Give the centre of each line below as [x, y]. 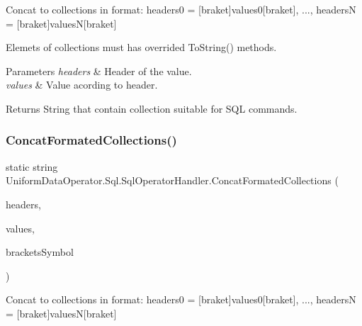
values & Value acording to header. [82, 85]
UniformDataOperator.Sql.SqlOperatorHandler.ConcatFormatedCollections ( [172, 180]
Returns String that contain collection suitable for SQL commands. [152, 108]
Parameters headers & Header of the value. [99, 71]
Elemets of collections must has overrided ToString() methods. [141, 47]
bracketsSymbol [40, 252]
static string [32, 166]
